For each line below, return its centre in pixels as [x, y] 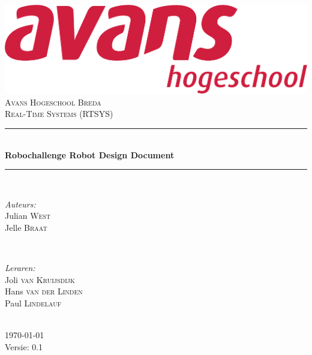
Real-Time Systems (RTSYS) [59, 114]
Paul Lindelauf [33, 303]
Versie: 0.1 [24, 346]
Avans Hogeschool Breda [53, 102]
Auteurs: [20, 204]
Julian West [28, 216]
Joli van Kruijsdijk [40, 279]
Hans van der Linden [44, 291]
